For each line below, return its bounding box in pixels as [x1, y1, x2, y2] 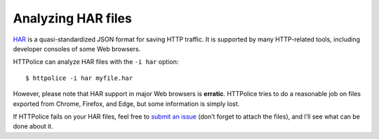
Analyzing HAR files [13, 11, 133, 26]
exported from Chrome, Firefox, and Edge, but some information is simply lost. [13, 99, 240, 108]
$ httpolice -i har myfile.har [25, 74, 133, 82]
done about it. [13, 122, 53, 131]
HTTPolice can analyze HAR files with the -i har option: [13, 58, 179, 66]
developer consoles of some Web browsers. [13, 44, 141, 53]
